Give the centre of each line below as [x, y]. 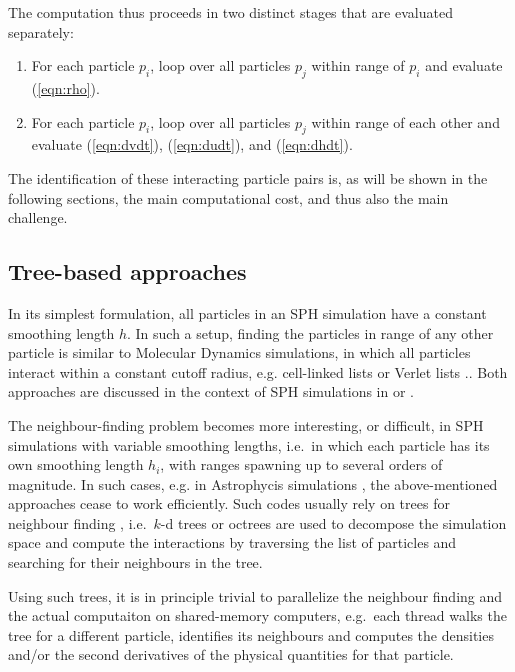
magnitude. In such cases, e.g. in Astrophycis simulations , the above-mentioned [253, 483]
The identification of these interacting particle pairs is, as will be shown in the [248, 177]
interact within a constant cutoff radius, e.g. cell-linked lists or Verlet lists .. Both [258, 371]
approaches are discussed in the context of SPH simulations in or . [211, 391]
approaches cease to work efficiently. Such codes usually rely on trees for [229, 503]
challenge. [38, 217]
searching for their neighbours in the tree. [135, 562]
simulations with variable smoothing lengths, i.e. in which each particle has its [249, 444]
